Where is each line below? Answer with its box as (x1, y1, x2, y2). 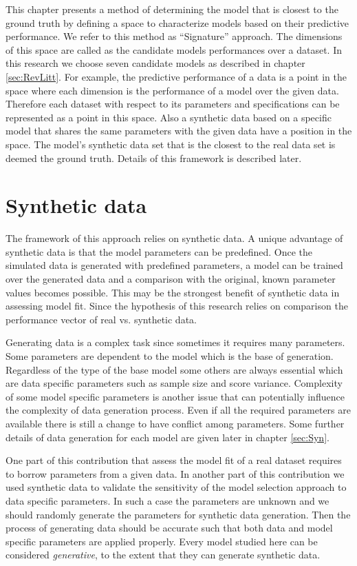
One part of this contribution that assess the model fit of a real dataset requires (6, 453, 342, 467)
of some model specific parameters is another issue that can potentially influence (6, 389, 345, 403)
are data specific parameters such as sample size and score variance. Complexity (6, 376, 343, 390)
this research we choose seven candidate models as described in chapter (6, 56, 305, 70)
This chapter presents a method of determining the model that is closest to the (6, 2, 338, 16)
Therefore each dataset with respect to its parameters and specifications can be (6, 97, 340, 111)
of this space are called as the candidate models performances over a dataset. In (6, 42, 343, 57)
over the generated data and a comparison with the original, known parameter (6, 272, 336, 286)
